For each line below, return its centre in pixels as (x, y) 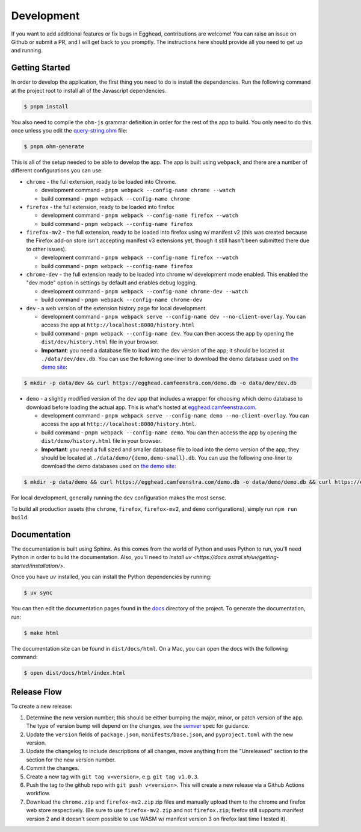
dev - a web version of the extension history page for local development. (117, 308)
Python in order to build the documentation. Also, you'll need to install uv (101, 557)
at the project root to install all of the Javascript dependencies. (89, 90)
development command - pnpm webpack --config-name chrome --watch (138, 190)
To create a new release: (42, 706)
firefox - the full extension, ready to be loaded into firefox (100, 207)
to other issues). (46, 249)
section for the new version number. (71, 760)
